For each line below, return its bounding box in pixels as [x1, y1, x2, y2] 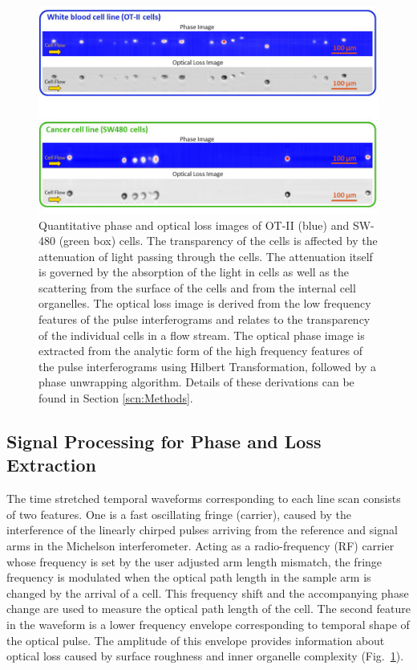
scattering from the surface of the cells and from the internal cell [38, 279, 356, 296]
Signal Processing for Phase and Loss [6, 429, 322, 454]
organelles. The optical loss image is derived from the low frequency [38, 295, 371, 312]
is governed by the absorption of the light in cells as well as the [38, 264, 349, 280]
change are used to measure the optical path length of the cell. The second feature [6, 600, 411, 617]
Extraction [6, 452, 97, 477]
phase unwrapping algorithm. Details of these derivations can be [38, 374, 354, 390]
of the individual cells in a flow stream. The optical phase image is [38, 326, 365, 343]
